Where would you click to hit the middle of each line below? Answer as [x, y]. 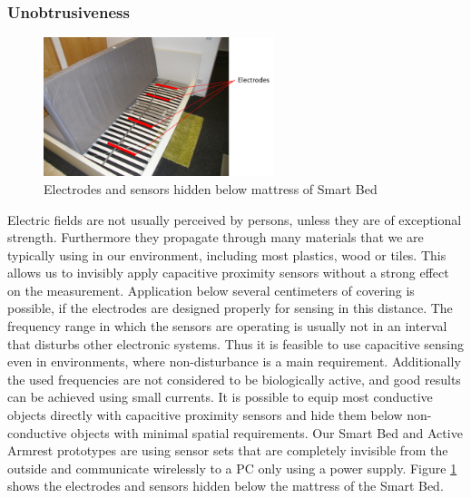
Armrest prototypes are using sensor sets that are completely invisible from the [228, 450]
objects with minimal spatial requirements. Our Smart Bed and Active [266, 432]
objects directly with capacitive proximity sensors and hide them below [205, 415]
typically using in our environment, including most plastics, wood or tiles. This [227, 254]
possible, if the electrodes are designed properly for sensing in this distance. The [230, 308]
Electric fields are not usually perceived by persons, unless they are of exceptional [235, 219]
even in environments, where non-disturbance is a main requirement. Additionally [234, 361]
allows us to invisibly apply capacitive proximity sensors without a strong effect [228, 273]
